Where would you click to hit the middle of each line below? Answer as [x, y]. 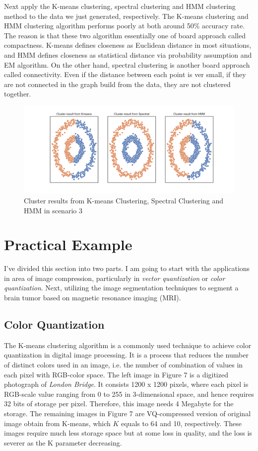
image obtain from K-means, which [57, 423]
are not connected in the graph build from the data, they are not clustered [117, 84]
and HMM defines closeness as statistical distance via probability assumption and [128, 54]
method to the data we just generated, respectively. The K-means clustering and [126, 16]
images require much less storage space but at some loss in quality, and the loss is [128, 433]
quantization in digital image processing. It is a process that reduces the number [126, 355]
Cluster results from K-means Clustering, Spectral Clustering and [124, 200]
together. [18, 94]
